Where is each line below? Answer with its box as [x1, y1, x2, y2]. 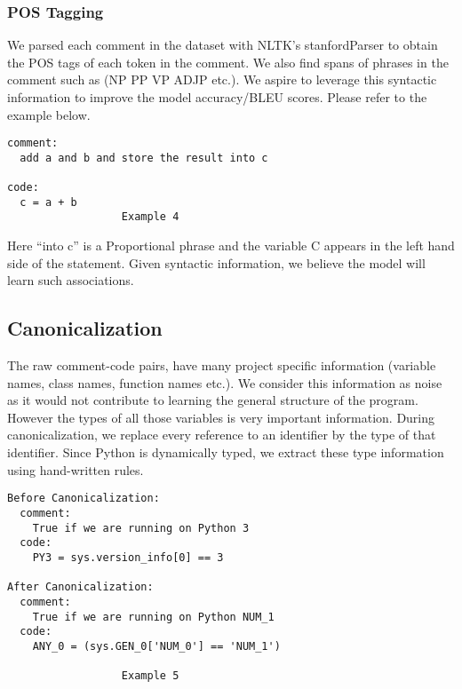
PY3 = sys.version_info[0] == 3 [32, 550, 224, 564]
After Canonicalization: [7, 581, 154, 594]
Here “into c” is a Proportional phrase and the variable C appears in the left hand [7, 236, 455, 255]
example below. [7, 105, 91, 123]
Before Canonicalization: [7, 492, 160, 505]
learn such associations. [7, 271, 134, 289]
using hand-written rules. [7, 460, 144, 479]
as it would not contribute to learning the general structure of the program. [7, 391, 418, 409]
